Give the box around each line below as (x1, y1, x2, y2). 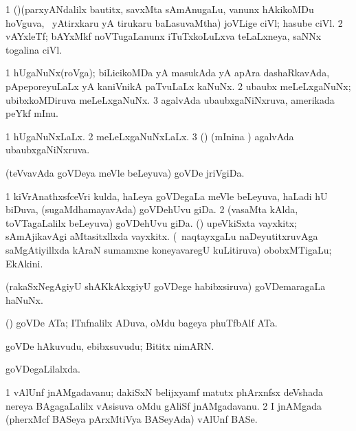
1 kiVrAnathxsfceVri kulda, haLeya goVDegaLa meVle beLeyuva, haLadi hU (5, 188, 328, 203)
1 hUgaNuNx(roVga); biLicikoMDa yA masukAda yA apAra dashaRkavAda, (5, 65, 330, 80)
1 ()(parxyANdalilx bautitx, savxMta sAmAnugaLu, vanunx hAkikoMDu (5, 2, 314, 16)
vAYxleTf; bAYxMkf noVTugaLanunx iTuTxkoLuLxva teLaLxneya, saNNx (5, 29, 322, 43)
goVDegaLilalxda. (5, 362, 80, 376)
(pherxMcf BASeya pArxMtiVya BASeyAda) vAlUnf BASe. (5, 412, 258, 426)
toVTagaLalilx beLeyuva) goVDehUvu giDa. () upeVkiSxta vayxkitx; (5, 215, 297, 230)
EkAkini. (5, 256, 43, 270)
